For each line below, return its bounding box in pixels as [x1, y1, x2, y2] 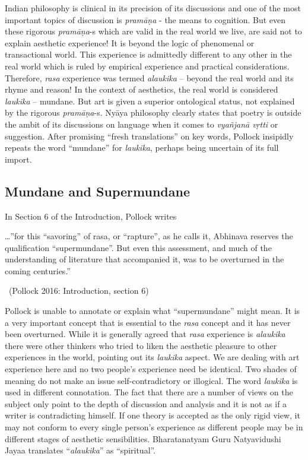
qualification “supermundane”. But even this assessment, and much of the [5, 241, 272, 253]
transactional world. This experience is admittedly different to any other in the [5, 48, 292, 61]
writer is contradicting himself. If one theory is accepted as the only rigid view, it [5, 409, 300, 421]
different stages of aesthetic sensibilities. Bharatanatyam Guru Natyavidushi [5, 432, 281, 445]
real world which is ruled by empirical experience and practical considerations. [5, 59, 290, 72]
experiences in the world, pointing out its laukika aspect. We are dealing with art [5, 351, 300, 363]
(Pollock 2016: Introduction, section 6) [8, 284, 149, 297]
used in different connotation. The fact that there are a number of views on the [5, 386, 293, 398]
